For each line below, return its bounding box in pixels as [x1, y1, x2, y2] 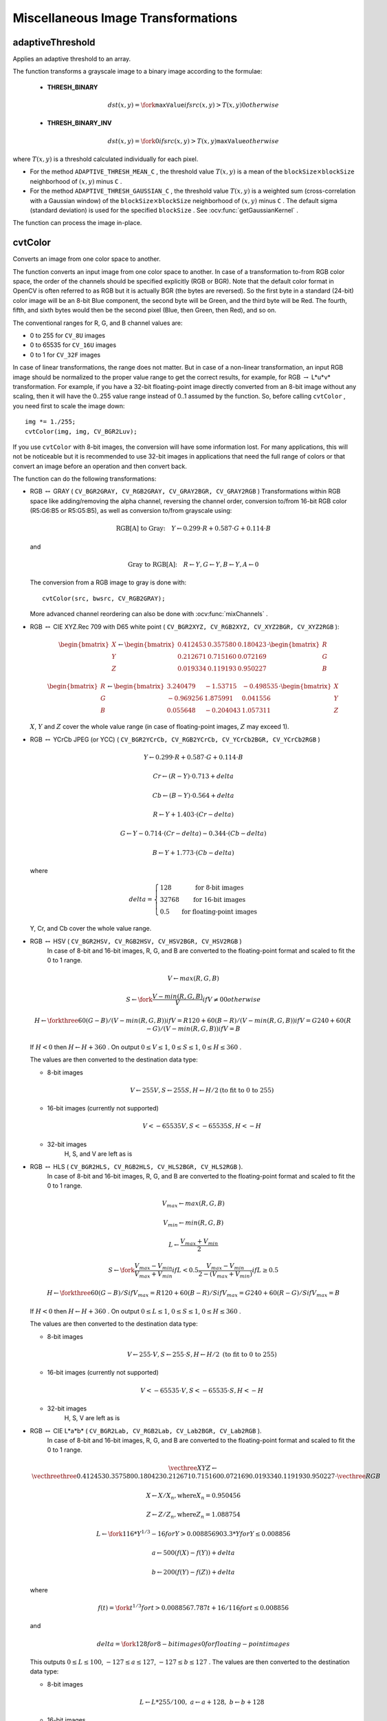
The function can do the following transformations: [12, 475, 157, 483]
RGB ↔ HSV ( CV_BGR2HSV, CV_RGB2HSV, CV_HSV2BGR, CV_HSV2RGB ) [30, 937, 242, 945]
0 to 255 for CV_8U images [30, 331, 106, 339]
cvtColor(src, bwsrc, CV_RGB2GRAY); [42, 594, 166, 602]
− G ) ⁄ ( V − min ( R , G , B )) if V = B [146, 1025, 241, 1033]
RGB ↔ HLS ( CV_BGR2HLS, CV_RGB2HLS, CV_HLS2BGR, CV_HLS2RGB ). [30, 1162, 243, 1170]
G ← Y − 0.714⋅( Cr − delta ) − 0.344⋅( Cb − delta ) [120, 830, 267, 838]
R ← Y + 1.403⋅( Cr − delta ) [153, 811, 234, 819]
